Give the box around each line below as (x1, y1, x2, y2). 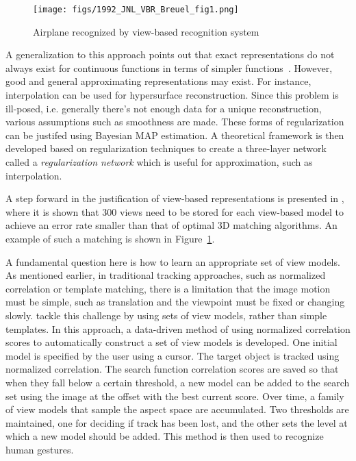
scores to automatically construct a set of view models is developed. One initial (5, 335, 338, 349)
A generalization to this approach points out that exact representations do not (5, 47, 335, 62)
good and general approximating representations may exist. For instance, (5, 74, 311, 88)
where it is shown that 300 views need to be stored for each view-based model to (5, 204, 344, 219)
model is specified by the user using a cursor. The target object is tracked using (5, 348, 340, 362)
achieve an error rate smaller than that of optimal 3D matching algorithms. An (5, 218, 338, 232)
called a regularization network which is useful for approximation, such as (5, 155, 313, 169)
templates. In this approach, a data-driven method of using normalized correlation (5, 321, 351, 336)
